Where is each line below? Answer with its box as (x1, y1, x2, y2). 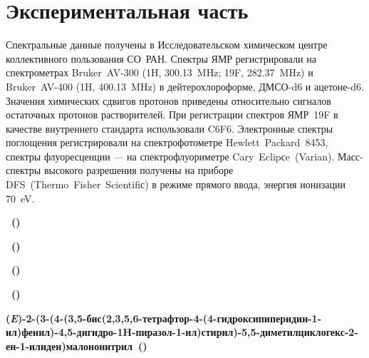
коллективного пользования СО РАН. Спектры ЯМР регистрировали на (6, 51, 316, 66)
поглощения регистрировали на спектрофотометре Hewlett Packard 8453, (6, 135, 328, 150)
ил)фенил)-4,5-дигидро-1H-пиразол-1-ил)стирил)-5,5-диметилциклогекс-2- (6, 324, 358, 339)
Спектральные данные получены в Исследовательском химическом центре (6, 37, 328, 52)
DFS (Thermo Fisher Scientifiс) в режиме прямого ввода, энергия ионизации (6, 177, 345, 192)
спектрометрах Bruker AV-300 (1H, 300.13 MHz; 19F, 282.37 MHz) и (6, 65, 313, 80)
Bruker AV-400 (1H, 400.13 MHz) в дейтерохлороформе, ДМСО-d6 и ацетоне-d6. (6, 78, 364, 93)
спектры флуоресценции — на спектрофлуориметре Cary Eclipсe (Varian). (6, 148, 335, 163)
